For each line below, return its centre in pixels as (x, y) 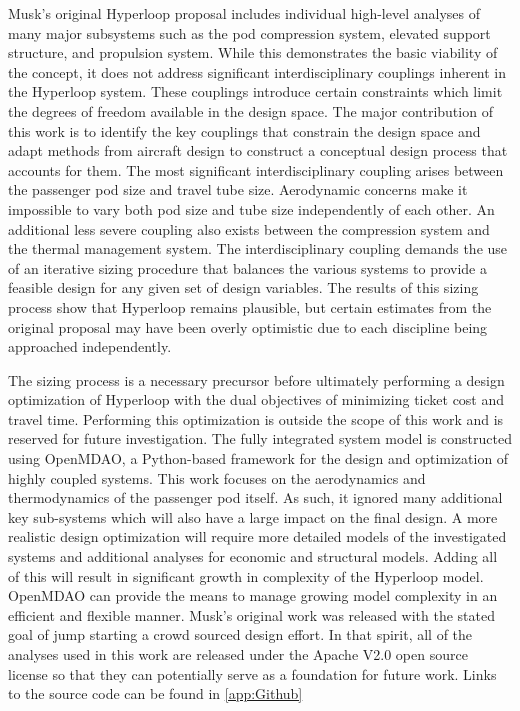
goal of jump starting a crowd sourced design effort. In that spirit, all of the (240, 634)
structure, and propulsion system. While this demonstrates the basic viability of (253, 52)
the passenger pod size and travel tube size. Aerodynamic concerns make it (238, 189)
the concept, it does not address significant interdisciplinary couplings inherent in (257, 71)
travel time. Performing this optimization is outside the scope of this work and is (256, 418)
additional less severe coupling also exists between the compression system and (249, 228)
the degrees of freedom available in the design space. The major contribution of (250, 110)
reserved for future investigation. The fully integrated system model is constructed (260, 438)
